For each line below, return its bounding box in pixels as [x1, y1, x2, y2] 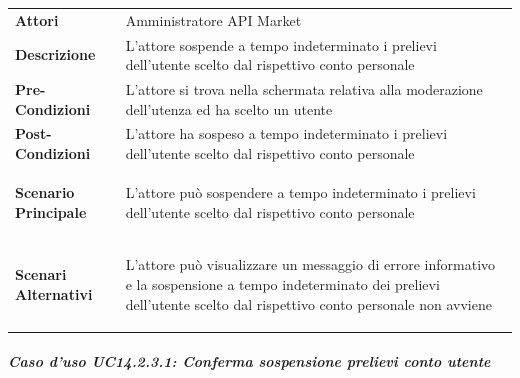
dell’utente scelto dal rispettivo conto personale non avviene [125, 293, 492, 314]
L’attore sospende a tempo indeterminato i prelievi [125, 34, 437, 55]
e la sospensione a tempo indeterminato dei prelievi [125, 273, 440, 294]
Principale [15, 201, 87, 222]
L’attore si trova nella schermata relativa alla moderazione [125, 79, 483, 100]
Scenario [15, 181, 75, 202]
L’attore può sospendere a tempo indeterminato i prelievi [125, 181, 476, 202]
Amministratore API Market [125, 9, 302, 30]
